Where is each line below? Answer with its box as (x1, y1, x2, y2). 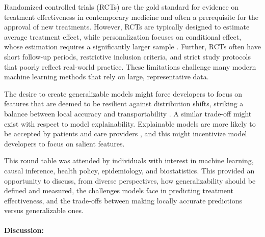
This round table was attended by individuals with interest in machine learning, (4, 155, 254, 166)
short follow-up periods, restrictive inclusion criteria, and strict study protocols (4, 51, 251, 62)
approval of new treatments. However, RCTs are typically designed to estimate (4, 21, 250, 32)
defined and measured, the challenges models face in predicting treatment (4, 185, 233, 196)
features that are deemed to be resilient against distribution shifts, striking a (4, 98, 244, 109)
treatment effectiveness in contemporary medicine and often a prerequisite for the (4, 11, 258, 22)
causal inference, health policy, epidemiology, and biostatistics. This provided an (4, 165, 255, 175)
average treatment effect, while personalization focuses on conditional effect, (4, 31, 242, 42)
